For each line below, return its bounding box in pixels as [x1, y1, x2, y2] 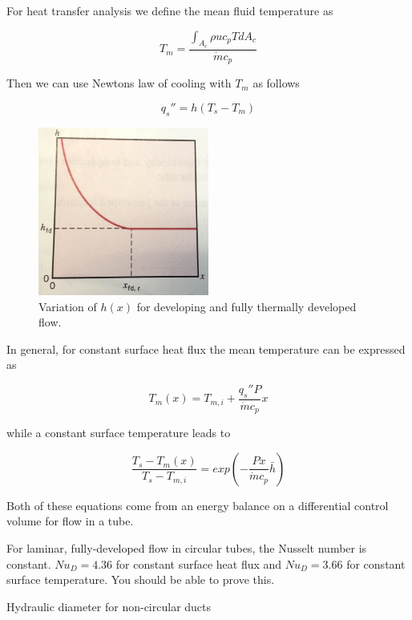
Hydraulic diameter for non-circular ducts [6, 598, 212, 614]
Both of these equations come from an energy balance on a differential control [6, 496, 389, 513]
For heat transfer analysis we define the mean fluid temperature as [6, 2, 333, 18]
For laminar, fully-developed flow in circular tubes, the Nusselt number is [6, 540, 367, 557]
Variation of [38, 298, 97, 314]
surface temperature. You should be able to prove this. [6, 571, 275, 588]
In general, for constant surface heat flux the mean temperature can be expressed [6, 340, 406, 357]
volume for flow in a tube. [6, 513, 134, 529]
